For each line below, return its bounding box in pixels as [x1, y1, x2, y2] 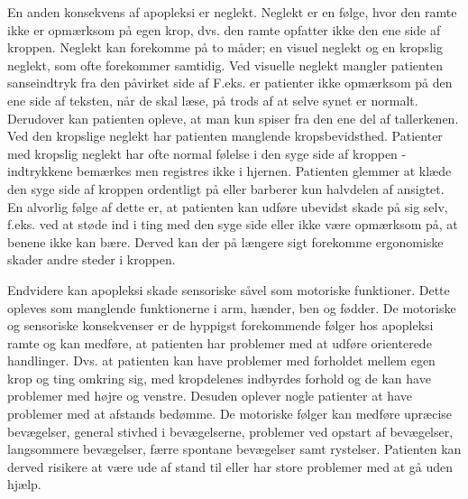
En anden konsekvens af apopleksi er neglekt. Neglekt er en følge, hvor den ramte [7, 3, 457, 21]
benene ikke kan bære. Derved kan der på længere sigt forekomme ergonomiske [7, 232, 444, 251]
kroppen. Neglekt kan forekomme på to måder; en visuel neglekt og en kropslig [7, 38, 443, 57]
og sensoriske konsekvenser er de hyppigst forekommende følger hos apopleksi [7, 316, 434, 335]
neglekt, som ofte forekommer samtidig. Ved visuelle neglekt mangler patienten [7, 55, 443, 74]
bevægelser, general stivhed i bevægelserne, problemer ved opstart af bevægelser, [7, 421, 454, 440]
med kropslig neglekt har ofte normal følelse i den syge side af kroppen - [7, 143, 407, 162]
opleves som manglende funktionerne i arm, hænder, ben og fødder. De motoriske [7, 298, 456, 317]
